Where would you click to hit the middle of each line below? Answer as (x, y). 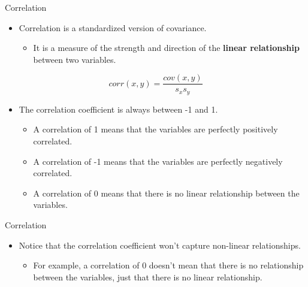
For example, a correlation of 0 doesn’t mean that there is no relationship (168, 265)
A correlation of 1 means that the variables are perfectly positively (155, 129)
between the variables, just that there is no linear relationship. (148, 277)
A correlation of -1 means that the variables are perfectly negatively (158, 161)
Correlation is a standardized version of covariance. (113, 27)
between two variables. (75, 59)
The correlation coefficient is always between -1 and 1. (118, 109)
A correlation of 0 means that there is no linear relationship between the (166, 193)
